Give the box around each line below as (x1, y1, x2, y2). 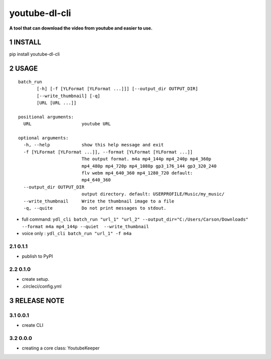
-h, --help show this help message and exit (23, 142, 164, 148)
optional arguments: (18, 135, 69, 140)
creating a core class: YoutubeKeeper (22, 345, 100, 351)
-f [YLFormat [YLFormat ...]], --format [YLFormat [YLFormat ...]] (23, 149, 193, 155)
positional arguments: (18, 114, 74, 120)
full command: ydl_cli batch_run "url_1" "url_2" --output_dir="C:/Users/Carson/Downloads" (22, 216, 248, 223)
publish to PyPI (22, 253, 53, 259)
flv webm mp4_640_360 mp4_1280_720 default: (81, 170, 193, 175)
